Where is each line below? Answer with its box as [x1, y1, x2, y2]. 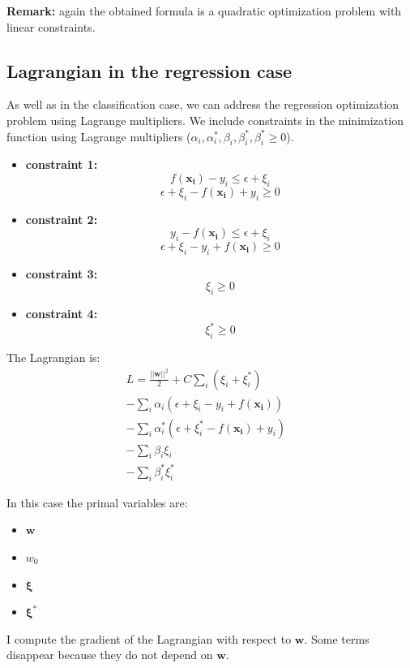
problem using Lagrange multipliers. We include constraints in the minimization [6, 111, 404, 128]
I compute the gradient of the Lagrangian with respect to [6, 630, 292, 647]
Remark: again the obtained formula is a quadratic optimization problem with [6, 2, 402, 19]
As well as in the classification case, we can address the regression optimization [6, 96, 399, 113]
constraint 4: [25, 305, 98, 322]
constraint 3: [25, 265, 98, 282]
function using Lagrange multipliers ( [6, 127, 191, 144]
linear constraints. [6, 18, 96, 35]
